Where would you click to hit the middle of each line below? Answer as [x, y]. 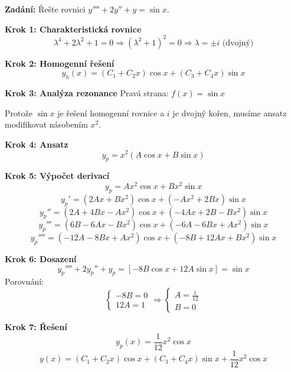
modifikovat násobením [46, 124]
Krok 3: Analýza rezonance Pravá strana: [87, 93]
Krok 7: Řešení [36, 326]
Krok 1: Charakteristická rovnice [73, 29]
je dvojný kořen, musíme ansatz [230, 112]
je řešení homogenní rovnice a [111, 112]
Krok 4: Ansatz [37, 144]
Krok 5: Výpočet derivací [57, 176]
